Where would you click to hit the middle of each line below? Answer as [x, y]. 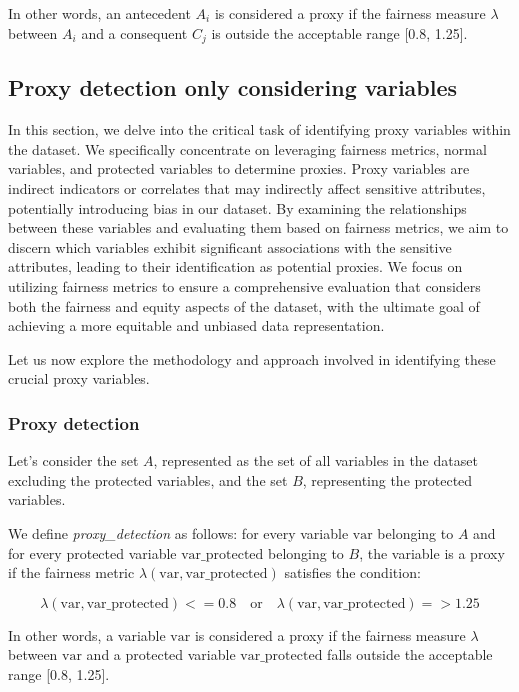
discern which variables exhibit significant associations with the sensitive [230, 246]
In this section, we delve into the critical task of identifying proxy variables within [259, 129]
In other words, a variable [87, 634]
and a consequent [134, 32]
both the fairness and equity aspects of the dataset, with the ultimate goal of [244, 305]
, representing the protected [387, 479]
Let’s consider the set [73, 460]
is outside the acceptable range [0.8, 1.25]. [339, 32]
